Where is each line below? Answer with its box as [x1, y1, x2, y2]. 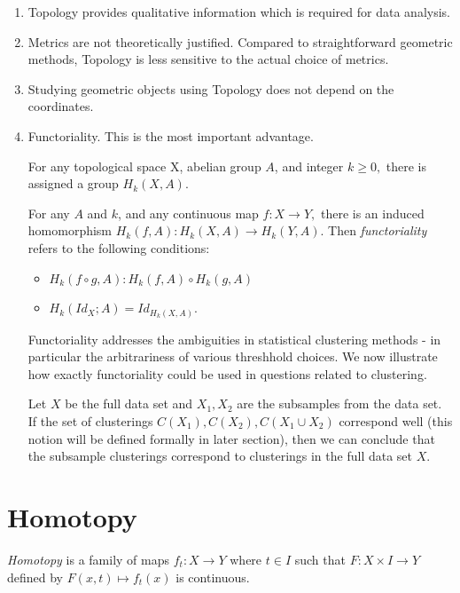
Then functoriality [328, 221, 427, 240]
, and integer [274, 156, 344, 175]
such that [294, 550, 346, 568]
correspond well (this [339, 412, 453, 431]
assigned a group [27, 174, 119, 193]
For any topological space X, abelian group [27, 156, 261, 175]
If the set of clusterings [27, 412, 153, 431]
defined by [7, 567, 64, 586]
